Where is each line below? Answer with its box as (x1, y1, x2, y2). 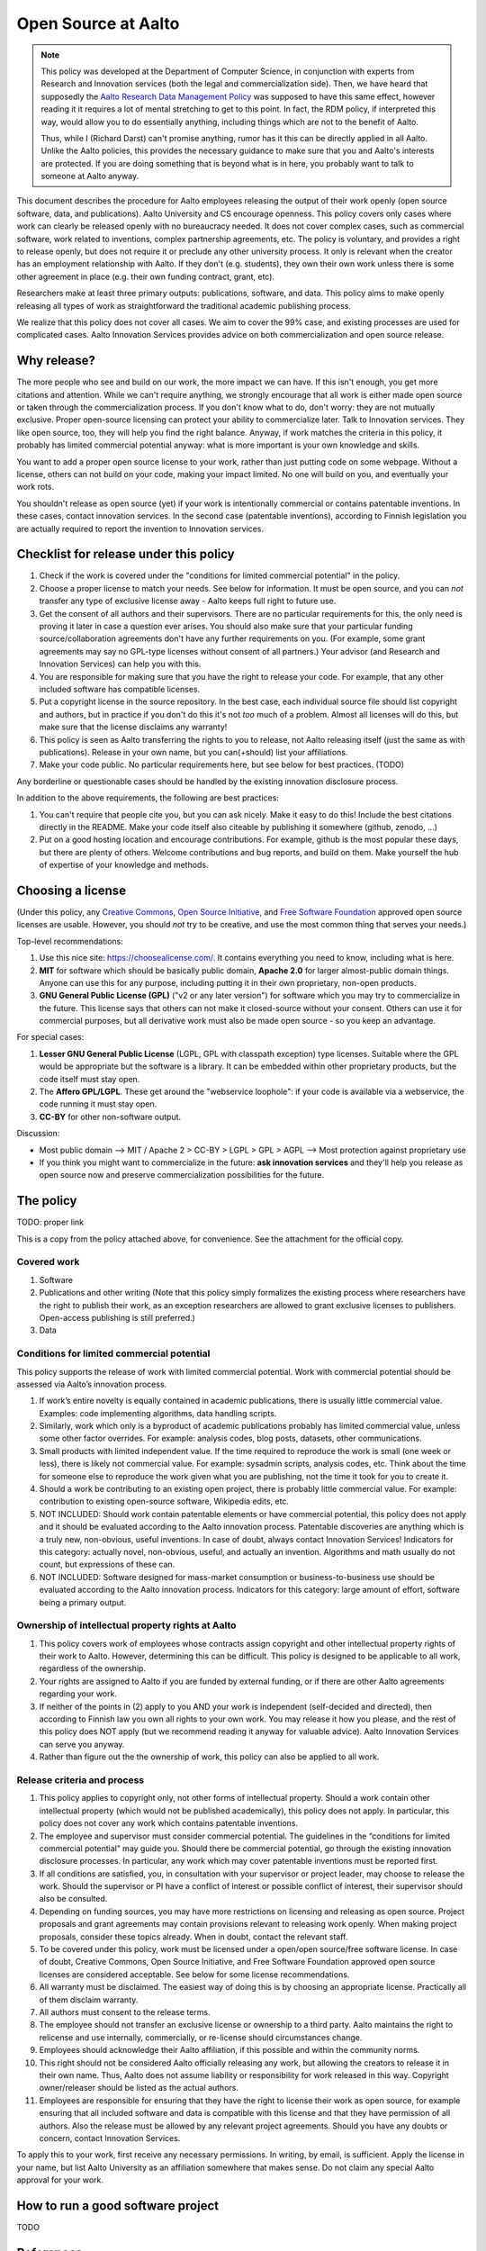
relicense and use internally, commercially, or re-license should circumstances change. (39, 2031, 363, 2043)
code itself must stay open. (39, 1073, 140, 1084)
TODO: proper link (16, 1216, 85, 1228)
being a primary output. (39, 1596, 127, 1607)
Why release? (16, 353, 96, 368)
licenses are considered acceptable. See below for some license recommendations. (39, 1968, 350, 1980)
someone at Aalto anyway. (40, 171, 139, 182)
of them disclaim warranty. (39, 1994, 139, 2005)
